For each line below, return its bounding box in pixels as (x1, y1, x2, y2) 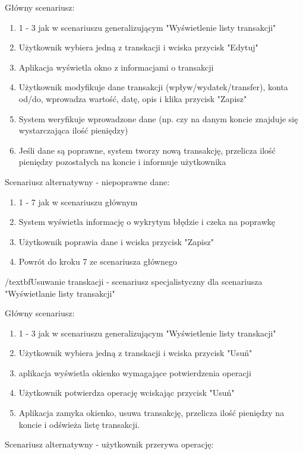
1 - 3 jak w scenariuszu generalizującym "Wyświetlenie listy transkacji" (18, 326, 276, 339)
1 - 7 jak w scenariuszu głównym (18, 195, 138, 208)
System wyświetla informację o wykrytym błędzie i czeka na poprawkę (18, 215, 275, 228)
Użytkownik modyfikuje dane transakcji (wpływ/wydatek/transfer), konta (18, 81, 288, 93)
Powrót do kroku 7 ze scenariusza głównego (18, 255, 177, 268)
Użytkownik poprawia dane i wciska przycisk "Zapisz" (18, 235, 214, 247)
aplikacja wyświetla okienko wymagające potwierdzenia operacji (18, 366, 251, 379)
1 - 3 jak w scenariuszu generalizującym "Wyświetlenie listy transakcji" (18, 21, 276, 33)
